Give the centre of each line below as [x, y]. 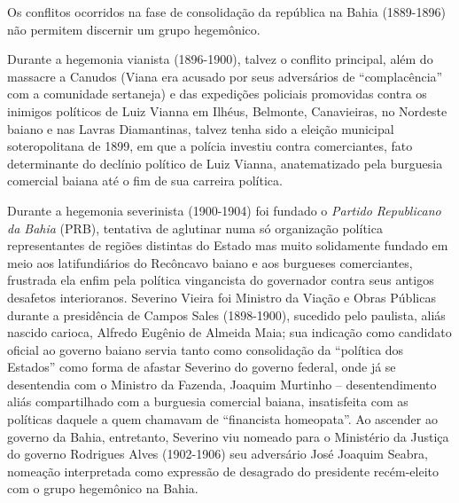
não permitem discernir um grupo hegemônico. [134, 29]
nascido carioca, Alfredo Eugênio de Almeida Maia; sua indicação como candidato [229, 332]
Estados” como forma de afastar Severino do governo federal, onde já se [202, 367]
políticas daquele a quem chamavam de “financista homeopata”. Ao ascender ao [222, 419]
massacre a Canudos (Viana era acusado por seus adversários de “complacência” [225, 76]
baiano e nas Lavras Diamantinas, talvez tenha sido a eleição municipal [201, 128]
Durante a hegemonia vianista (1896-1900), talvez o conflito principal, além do [220, 59]
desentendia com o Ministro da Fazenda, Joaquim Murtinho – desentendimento [222, 384]
